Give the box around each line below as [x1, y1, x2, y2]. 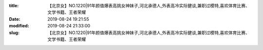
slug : [9, 29, 19, 36]
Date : [9, 16, 20, 22]
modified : [9, 23, 29, 29]
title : [9, 3, 19, 8]
